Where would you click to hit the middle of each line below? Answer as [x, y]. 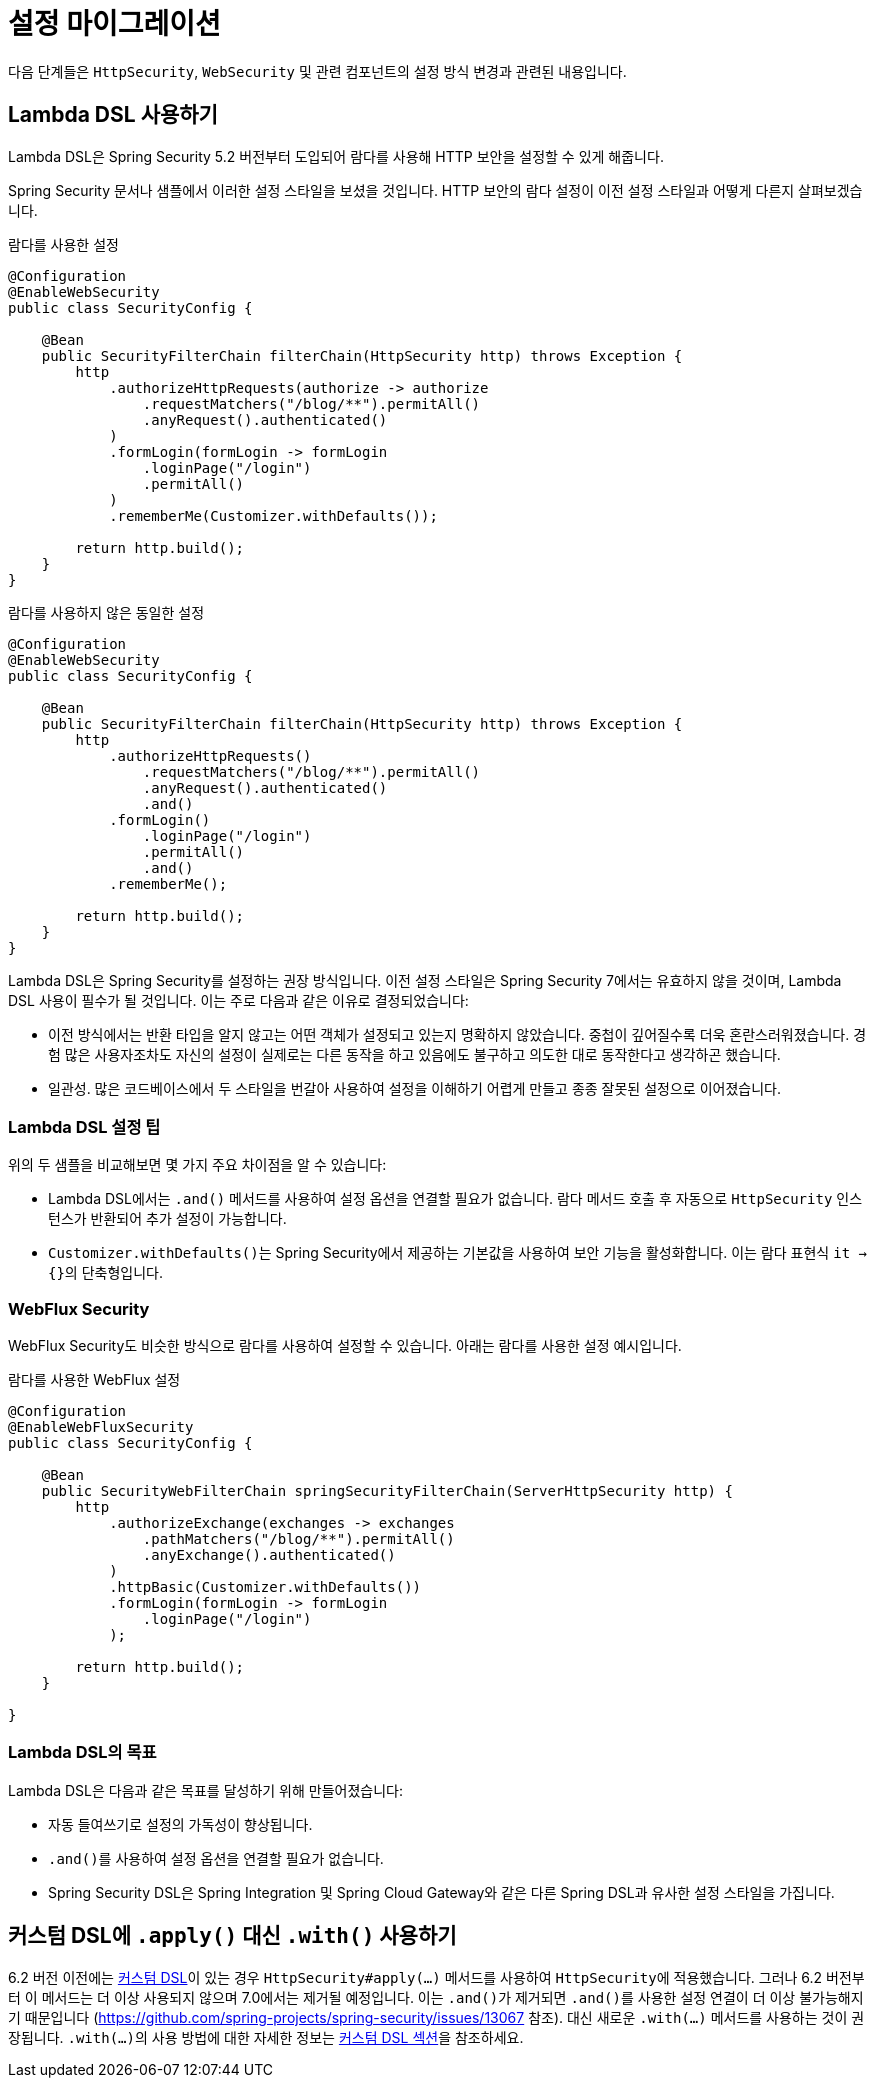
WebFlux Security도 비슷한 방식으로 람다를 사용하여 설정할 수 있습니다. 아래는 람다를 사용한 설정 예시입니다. [345, 1346]
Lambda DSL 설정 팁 [84, 1126]
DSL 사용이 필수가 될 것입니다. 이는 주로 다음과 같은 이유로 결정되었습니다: [238, 1000]
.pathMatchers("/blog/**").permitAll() [298, 1539]
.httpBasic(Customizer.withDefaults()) [265, 1587]
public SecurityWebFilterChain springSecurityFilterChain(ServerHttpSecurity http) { [387, 1491]
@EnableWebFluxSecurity [101, 1427]
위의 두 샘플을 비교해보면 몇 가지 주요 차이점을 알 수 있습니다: [197, 1165]
